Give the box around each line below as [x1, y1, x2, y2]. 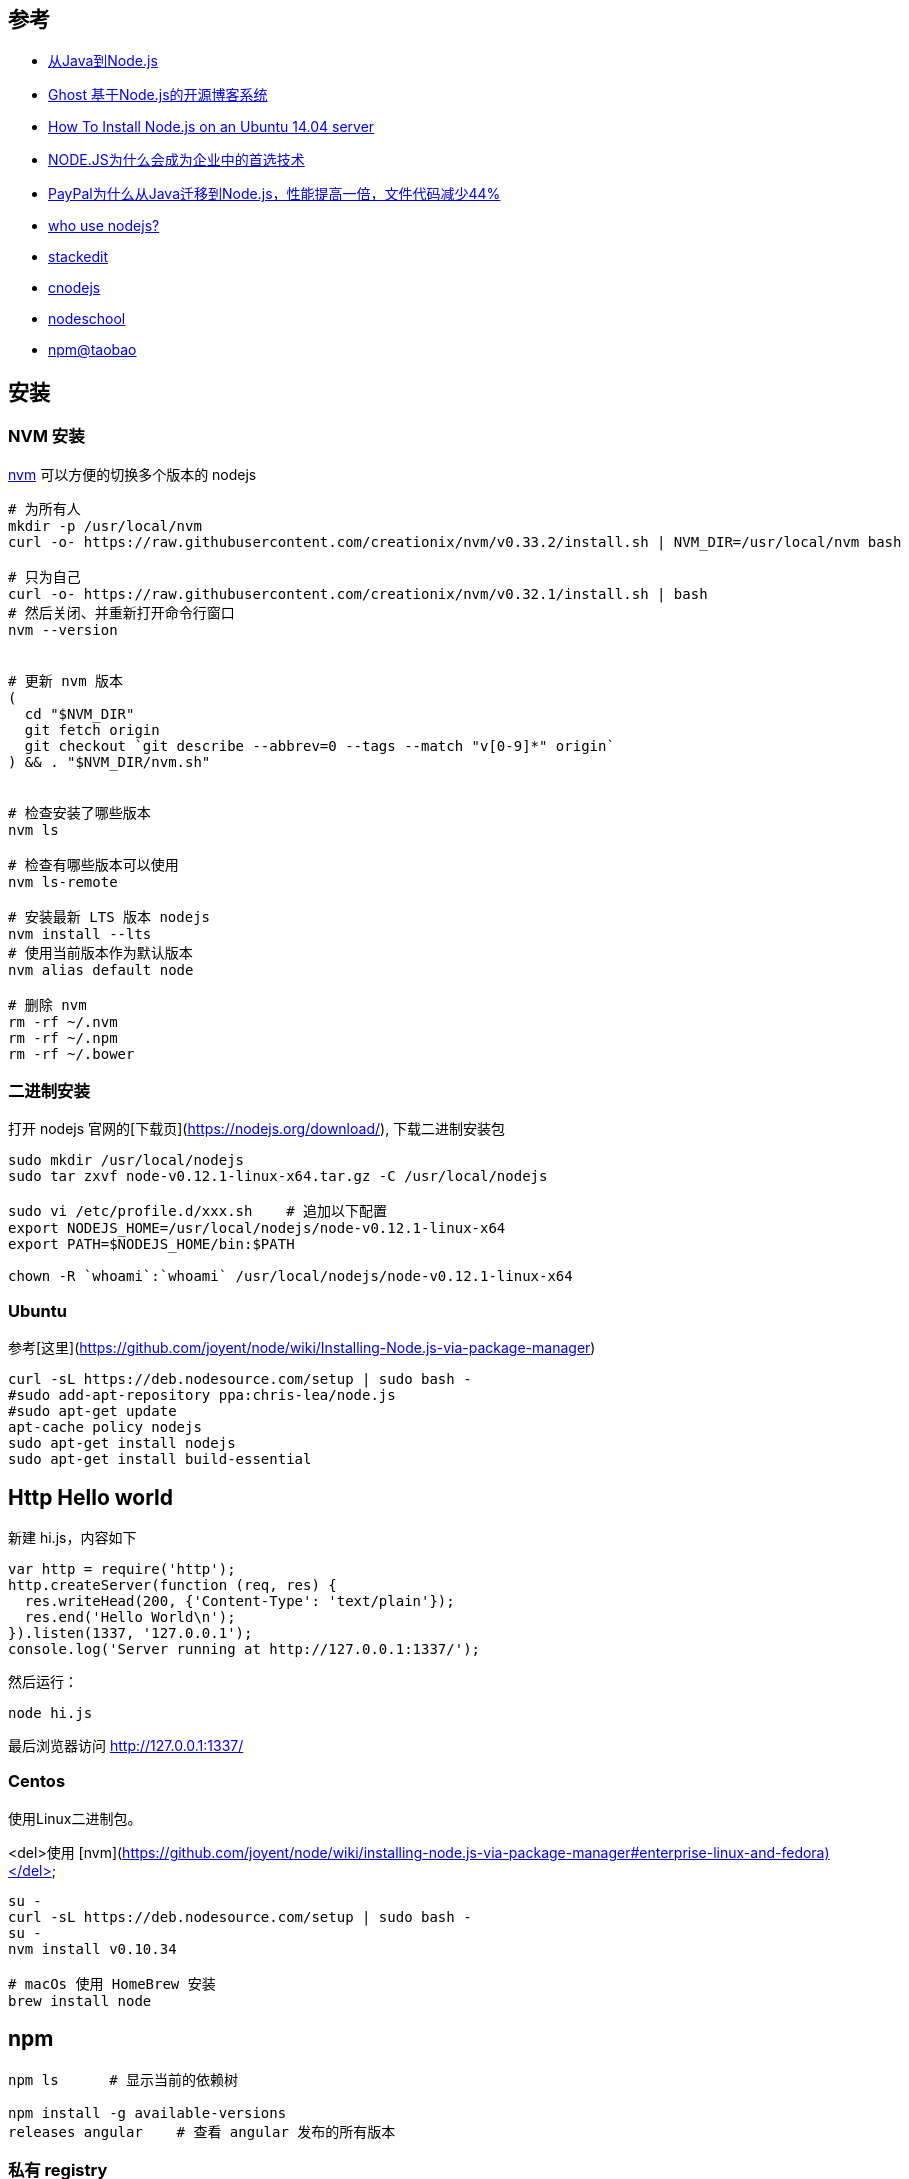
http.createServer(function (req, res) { [8, 1576, 337, 1593]
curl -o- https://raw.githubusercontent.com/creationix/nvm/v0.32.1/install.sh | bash [8, 585, 708, 602]
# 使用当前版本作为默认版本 [8, 944, 193, 961]
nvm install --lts [8, 925, 152, 942]
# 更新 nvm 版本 [8, 672, 124, 689]
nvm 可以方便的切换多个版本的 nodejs [8, 465, 257, 483]
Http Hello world [8, 1484, 174, 1510]
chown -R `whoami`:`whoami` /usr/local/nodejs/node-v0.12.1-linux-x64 [8, 1268, 573, 1285]
